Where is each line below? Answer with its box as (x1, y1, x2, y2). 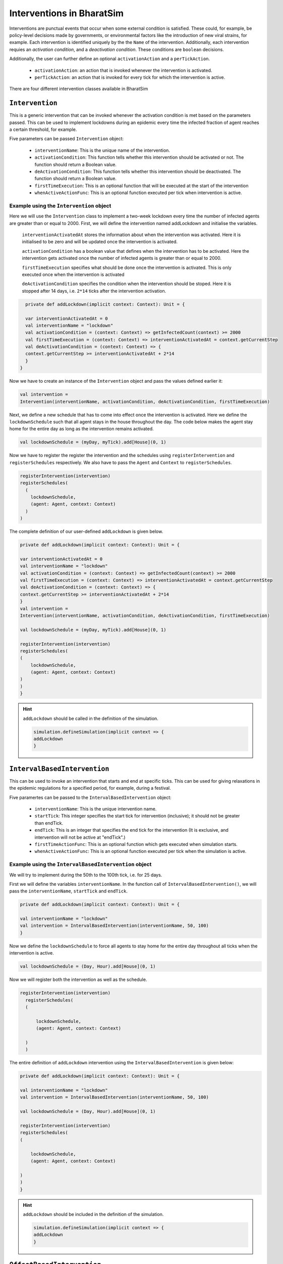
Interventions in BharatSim (9, 8, 124, 19)
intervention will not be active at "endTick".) (34, 834, 126, 840)
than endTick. (34, 820, 64, 826)
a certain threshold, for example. (9, 126, 77, 132)
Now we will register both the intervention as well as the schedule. (9, 976, 147, 983)
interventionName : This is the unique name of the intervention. (34, 147, 170, 153)
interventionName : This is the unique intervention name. (34, 806, 157, 812)
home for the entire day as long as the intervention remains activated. (9, 426, 154, 432)
